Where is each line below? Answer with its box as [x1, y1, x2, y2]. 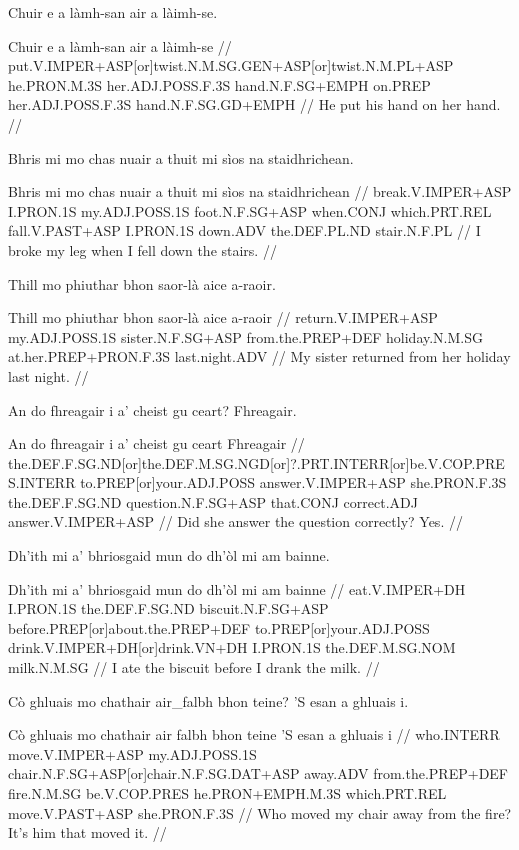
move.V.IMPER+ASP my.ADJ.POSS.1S [8, 743, 257, 764]
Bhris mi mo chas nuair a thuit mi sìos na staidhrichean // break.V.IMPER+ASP [8, 181, 512, 202]
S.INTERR [8, 472, 76, 493]
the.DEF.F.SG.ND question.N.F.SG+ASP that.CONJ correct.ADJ [8, 491, 418, 512]
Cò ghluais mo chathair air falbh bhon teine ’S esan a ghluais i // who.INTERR [8, 724, 500, 745]
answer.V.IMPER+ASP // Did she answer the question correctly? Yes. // [8, 511, 463, 532]
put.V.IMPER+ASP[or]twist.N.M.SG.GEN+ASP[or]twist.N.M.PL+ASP [8, 55, 454, 76]
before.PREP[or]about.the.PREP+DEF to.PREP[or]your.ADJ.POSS [8, 617, 430, 638]
